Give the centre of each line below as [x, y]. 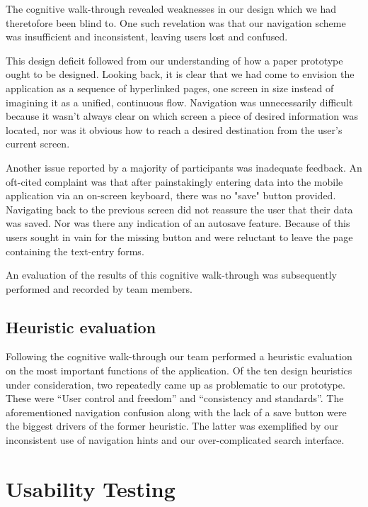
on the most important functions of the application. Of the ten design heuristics [179, 370]
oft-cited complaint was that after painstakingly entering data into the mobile [174, 181]
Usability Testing [91, 488]
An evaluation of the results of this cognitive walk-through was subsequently [171, 275]
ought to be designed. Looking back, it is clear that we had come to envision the [180, 74]
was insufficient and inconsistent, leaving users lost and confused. [147, 37]
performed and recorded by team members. [99, 288]
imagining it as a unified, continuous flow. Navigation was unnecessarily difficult [179, 102]
